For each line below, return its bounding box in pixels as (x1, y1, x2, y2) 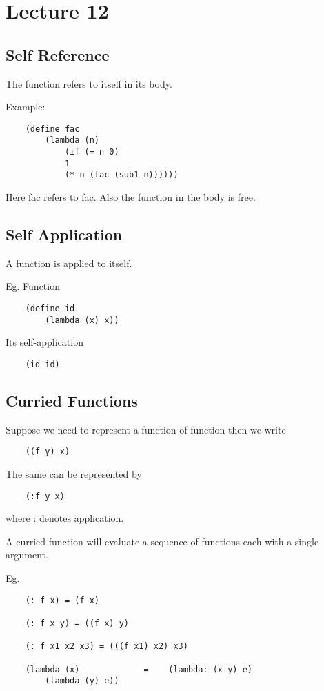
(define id (25, 304, 75, 314)
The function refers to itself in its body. (6, 76, 172, 90)
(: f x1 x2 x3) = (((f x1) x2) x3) (25, 641, 188, 652)
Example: (6, 99, 45, 114)
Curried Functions (6, 389, 138, 411)
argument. (6, 547, 48, 562)
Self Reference (6, 43, 110, 65)
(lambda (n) (45, 135, 100, 146)
